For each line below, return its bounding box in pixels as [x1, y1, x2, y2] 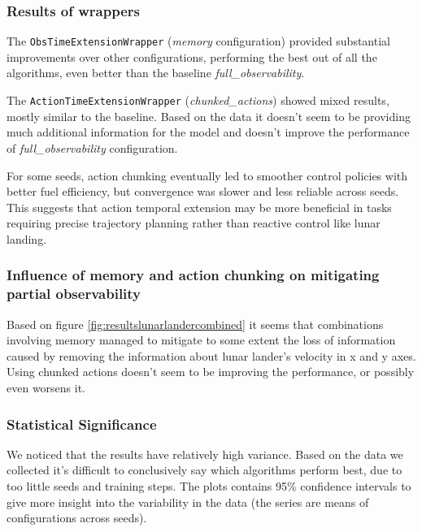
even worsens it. [7, 378, 86, 396]
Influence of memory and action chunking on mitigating [7, 265, 380, 285]
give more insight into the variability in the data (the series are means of [7, 493, 369, 510]
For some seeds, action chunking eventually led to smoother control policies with [7, 167, 408, 184]
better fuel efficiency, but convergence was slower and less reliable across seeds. [7, 183, 399, 200]
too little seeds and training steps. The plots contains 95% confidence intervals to [7, 477, 411, 494]
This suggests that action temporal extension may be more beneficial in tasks [7, 198, 392, 215]
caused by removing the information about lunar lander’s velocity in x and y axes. [7, 347, 416, 364]
